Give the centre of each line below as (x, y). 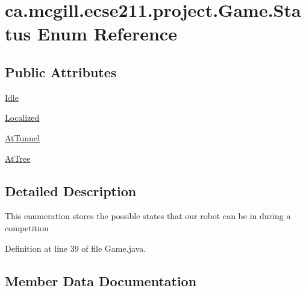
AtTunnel (22, 137)
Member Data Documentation (101, 280)
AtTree (18, 158)
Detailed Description (71, 190)
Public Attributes (61, 72)
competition (27, 227)
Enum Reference (107, 34)
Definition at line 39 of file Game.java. (76, 248)
